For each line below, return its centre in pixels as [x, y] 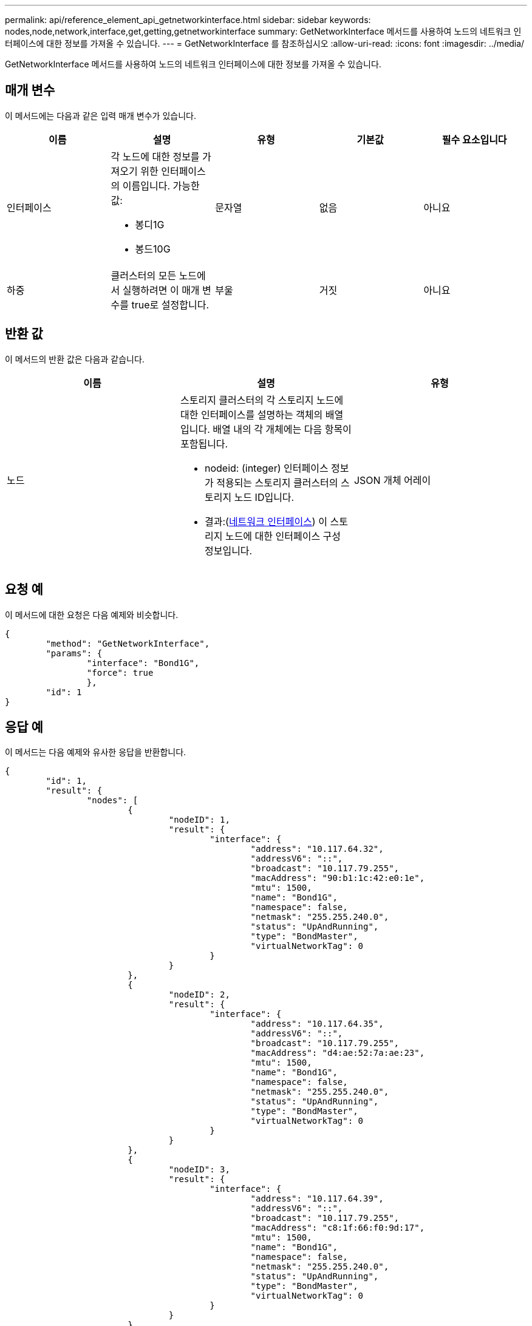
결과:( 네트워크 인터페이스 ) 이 [266, 521]
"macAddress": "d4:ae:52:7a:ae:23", [338, 1053]
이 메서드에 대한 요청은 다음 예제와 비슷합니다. [92, 614]
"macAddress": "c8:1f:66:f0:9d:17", [338, 1228]
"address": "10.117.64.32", [317, 849]
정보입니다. [228, 550]
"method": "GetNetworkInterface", [128, 643]
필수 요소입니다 [474, 139]
